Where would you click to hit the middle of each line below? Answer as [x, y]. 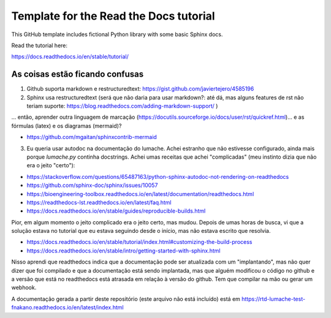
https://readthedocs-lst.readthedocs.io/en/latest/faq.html [99, 202]
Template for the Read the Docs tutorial [113, 16]
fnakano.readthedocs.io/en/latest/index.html [67, 308]
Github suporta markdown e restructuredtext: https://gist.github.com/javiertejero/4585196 [140, 89]
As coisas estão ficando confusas [78, 74]
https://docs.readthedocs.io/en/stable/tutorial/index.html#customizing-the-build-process [139, 242]
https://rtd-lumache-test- [273, 299]
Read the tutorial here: [39, 45]
